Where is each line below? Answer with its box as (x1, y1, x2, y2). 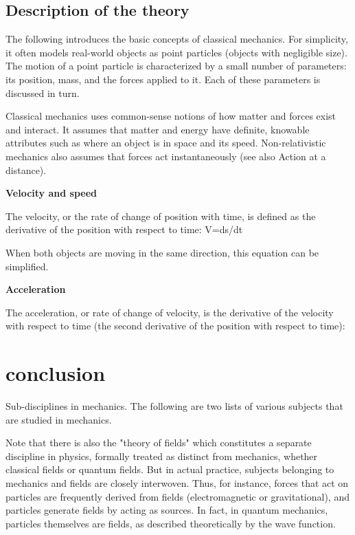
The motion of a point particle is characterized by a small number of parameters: (5, 58, 347, 73)
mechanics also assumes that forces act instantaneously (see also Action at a (5, 149, 326, 163)
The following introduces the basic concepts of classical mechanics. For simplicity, (5, 32, 348, 46)
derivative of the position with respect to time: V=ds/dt (5, 222, 243, 237)
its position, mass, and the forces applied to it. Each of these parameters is (5, 72, 321, 86)
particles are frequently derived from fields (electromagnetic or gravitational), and (5, 489, 350, 503)
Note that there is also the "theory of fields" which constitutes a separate (5, 435, 312, 450)
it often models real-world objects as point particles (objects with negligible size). (5, 45, 347, 59)
